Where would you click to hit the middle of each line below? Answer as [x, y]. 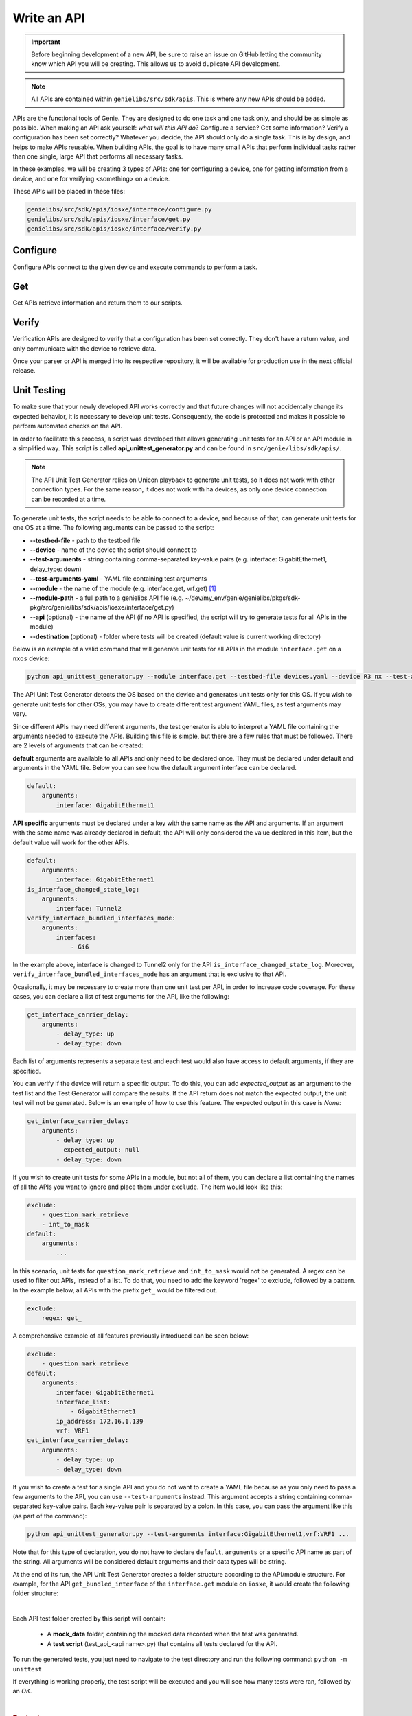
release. [24, 371]
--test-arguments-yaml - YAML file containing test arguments [118, 579]
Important [46, 42]
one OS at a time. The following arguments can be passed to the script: [113, 528]
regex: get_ [62, 1318]
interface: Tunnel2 [89, 908]
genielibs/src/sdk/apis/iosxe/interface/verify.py [114, 229]
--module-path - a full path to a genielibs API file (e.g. [107, 598]
